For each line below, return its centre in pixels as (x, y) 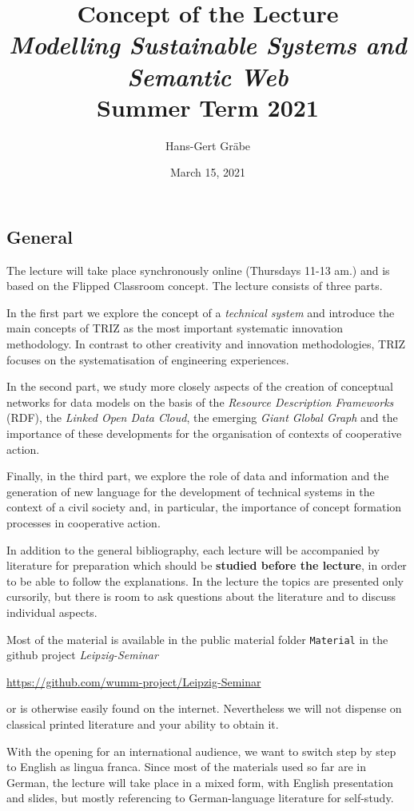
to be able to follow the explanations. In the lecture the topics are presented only (205, 580)
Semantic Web (208, 76)
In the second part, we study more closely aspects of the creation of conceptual (200, 386)
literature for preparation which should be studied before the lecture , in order (207, 565)
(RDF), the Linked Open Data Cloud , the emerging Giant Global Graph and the (202, 417)
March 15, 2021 (208, 172)
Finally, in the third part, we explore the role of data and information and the (198, 476)
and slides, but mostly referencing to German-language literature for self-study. (200, 798)
